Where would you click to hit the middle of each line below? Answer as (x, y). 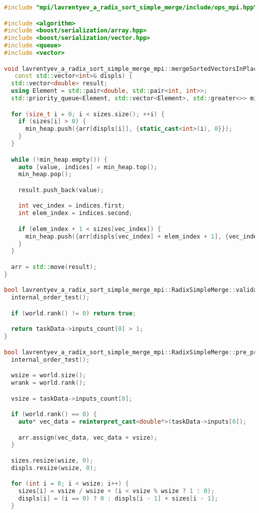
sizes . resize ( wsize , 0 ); (52, 460)
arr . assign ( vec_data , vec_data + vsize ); (88, 437)
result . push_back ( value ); (61, 190)
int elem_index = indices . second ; (75, 213)
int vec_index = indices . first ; (72, 206)
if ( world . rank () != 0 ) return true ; (74, 313)
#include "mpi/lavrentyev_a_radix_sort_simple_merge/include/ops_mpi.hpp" (131, 7)
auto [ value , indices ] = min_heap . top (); (88, 167)
